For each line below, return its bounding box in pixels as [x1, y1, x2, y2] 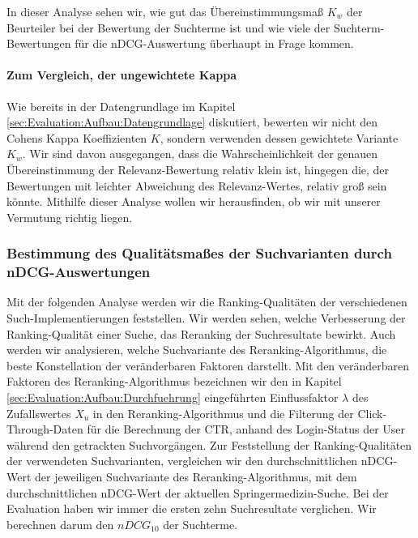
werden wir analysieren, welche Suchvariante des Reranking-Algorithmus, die [6, 341, 387, 358]
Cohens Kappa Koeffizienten [6, 129, 147, 146]
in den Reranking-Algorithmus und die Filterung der [92, 404, 354, 421]
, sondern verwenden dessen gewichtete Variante [160, 129, 399, 146]
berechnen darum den [6, 515, 114, 532]
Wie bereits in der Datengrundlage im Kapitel [6, 97, 236, 114]
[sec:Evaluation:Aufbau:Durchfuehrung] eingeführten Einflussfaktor [6, 389, 339, 406]
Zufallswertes [6, 404, 71, 421]
